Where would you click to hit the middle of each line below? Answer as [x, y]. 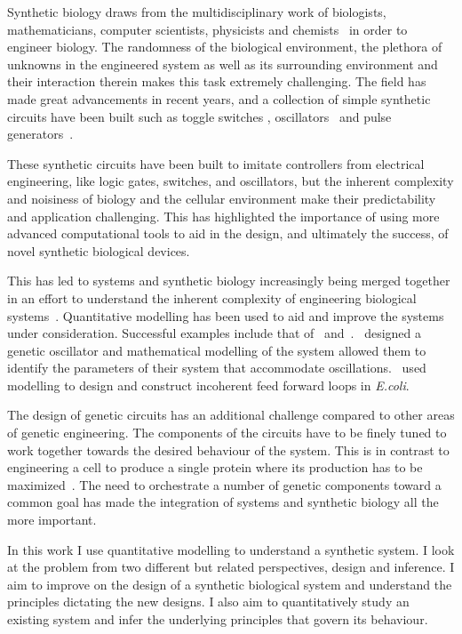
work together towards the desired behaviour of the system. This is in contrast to [228, 449]
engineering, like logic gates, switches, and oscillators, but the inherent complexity [231, 181]
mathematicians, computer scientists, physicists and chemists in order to [207, 29]
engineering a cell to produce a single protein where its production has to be [215, 467]
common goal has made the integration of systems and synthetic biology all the [223, 502]
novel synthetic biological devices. [99, 250]
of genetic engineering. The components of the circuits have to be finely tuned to [227, 433]
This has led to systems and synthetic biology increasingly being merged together [229, 281]
